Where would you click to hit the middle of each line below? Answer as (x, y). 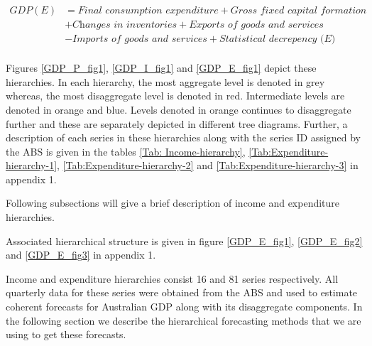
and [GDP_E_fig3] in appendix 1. (81, 255)
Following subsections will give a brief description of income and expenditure (173, 203)
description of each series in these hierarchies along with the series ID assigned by (183, 137)
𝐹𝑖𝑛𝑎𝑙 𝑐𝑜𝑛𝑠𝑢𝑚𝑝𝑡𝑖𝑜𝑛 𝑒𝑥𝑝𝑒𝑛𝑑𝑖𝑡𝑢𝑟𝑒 (148, 11)
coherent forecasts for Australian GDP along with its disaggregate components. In (184, 307)
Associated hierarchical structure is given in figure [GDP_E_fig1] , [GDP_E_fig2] (184, 240)
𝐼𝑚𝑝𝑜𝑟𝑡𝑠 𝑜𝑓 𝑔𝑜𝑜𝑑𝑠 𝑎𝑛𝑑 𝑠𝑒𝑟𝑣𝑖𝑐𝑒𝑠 (140, 39)
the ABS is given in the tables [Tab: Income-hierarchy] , (126, 151)
